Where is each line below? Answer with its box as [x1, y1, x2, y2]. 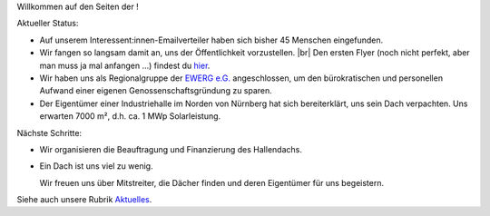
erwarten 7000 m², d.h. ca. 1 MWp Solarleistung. [39, 111, 221, 122]
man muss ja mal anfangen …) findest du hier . [39, 60, 211, 71]
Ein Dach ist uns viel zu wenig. [39, 161, 153, 172]
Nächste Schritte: [16, 127, 82, 138]
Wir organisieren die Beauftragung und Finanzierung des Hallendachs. [39, 143, 303, 154]
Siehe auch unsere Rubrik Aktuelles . [16, 194, 152, 205]
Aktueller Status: [16, 18, 79, 29]
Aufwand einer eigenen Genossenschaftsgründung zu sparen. [39, 85, 272, 96]
